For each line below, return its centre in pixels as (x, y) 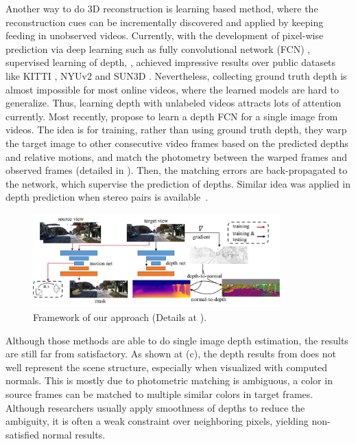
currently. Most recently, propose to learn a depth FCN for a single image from (172, 116)
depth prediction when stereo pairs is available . (107, 197)
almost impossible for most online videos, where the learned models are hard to (172, 89)
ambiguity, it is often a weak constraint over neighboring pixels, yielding (157, 421)
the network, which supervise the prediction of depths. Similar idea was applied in (178, 183)
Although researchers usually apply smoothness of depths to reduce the (155, 407)
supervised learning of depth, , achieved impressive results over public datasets (171, 62)
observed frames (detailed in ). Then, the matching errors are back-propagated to (177, 170)
